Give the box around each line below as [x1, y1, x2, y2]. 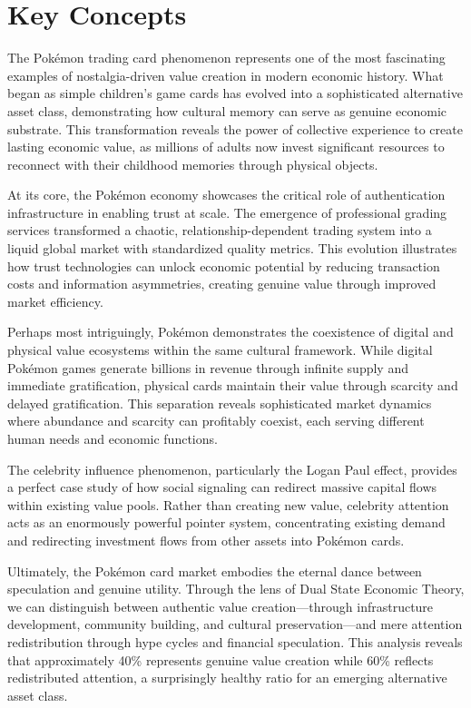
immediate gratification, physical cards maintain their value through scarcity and [7, 376, 458, 395]
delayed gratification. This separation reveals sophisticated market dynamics [7, 393, 432, 412]
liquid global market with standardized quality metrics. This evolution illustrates [7, 239, 457, 258]
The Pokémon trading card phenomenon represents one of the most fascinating [7, 48, 446, 67]
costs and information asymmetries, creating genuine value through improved [7, 274, 437, 293]
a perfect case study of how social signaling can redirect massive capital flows [7, 477, 437, 497]
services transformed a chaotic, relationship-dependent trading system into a [7, 221, 432, 240]
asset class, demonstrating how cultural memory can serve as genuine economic [7, 101, 447, 120]
